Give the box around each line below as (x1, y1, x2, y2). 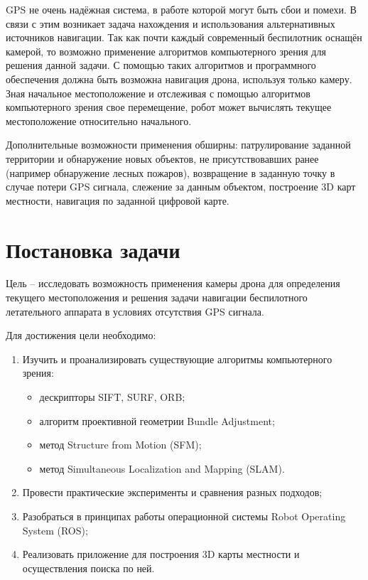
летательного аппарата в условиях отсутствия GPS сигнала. (6, 304, 264, 318)
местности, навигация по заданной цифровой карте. (6, 193, 229, 208)
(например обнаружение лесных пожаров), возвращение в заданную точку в (6, 165, 335, 180)
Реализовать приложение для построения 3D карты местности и (22, 547, 300, 562)
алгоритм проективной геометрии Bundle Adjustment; (39, 413, 275, 428)
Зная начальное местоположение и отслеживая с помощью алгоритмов (6, 85, 310, 100)
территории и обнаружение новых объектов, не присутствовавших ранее (6, 151, 319, 166)
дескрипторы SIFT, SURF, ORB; (39, 390, 185, 404)
